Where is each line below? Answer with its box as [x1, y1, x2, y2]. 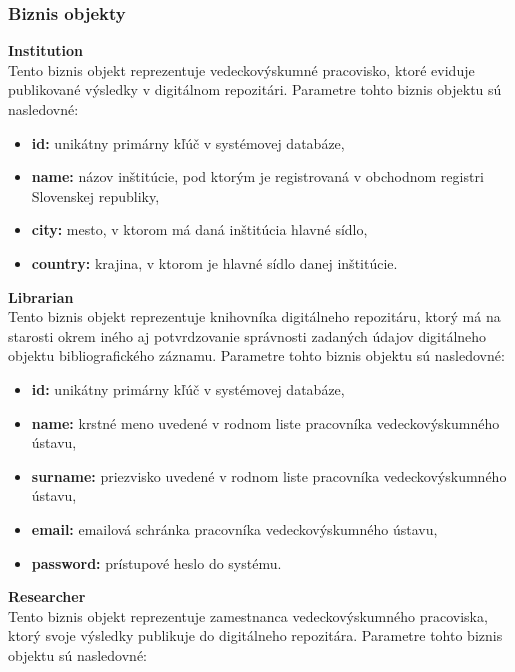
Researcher [8, 586, 86, 607]
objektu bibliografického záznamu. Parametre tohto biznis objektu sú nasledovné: [8, 345, 505, 366]
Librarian [8, 286, 74, 307]
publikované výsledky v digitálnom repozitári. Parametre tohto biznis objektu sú [8, 79, 502, 100]
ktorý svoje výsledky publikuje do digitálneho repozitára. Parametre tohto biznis [8, 625, 503, 646]
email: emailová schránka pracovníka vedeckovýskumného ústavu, [31, 518, 438, 539]
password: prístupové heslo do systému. [31, 552, 282, 573]
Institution [8, 40, 84, 61]
